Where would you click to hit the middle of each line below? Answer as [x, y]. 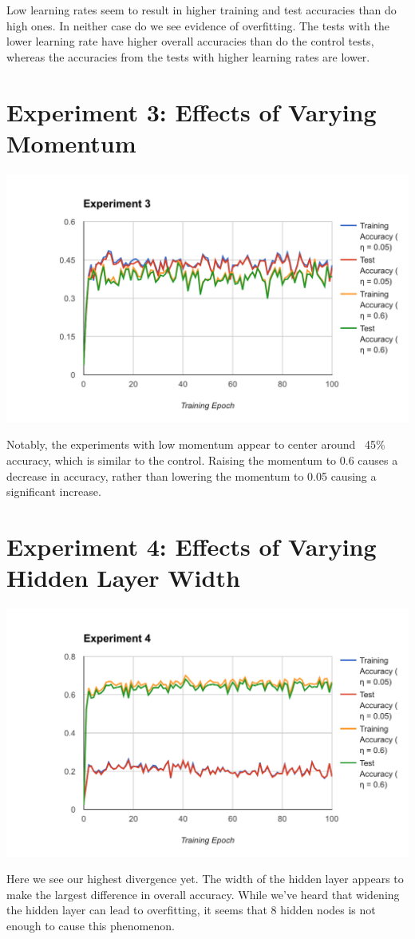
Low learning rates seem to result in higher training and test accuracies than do [202, 10]
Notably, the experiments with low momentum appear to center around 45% [196, 444]
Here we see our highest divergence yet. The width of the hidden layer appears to [205, 879]
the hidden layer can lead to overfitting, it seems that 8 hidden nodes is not [191, 910]
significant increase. [54, 491]
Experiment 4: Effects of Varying [192, 546]
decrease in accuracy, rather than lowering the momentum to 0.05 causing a [192, 475]
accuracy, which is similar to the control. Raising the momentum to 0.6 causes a [202, 460]
